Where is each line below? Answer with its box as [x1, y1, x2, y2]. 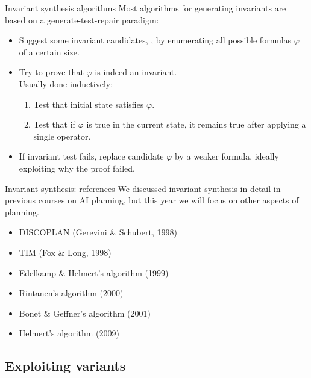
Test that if [33, 118, 75, 131]
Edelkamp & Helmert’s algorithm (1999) [19, 266, 169, 279]
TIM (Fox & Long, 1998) [19, 246, 112, 258]
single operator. [33, 129, 91, 142]
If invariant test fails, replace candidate [19, 150, 164, 163]
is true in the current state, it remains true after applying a [86, 118, 306, 131]
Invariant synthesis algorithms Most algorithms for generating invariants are [5, 2, 286, 14]
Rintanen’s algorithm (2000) [19, 287, 124, 299]
